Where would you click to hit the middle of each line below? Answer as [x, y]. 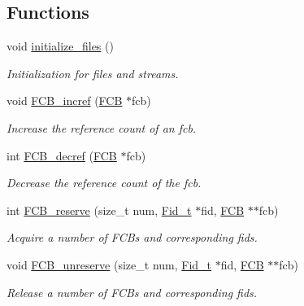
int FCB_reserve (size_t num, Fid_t [99, 210]
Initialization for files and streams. [93, 73]
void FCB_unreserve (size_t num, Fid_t [109, 264]
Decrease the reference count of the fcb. [104, 183]
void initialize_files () [60, 46]
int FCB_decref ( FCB [62, 155]
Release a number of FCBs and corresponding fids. [132, 292]
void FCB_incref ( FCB [65, 101]
